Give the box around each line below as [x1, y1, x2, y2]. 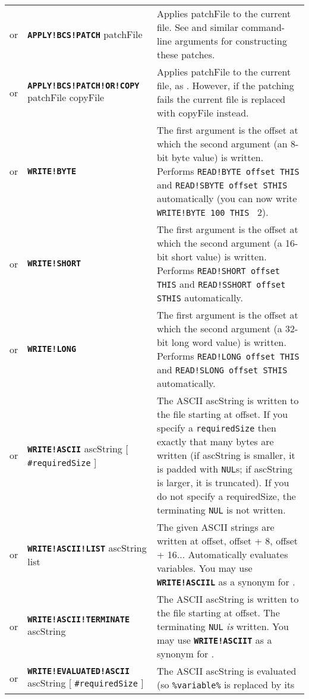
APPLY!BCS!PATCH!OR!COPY [27, 80, 140, 90]
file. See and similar [156, 20, 238, 34]
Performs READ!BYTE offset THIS [156, 164, 299, 178]
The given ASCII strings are [156, 520, 275, 534]
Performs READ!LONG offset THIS [156, 349, 299, 363]
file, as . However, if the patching [156, 78, 294, 92]
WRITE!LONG [27, 344, 77, 354]
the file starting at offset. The [156, 606, 280, 619]
